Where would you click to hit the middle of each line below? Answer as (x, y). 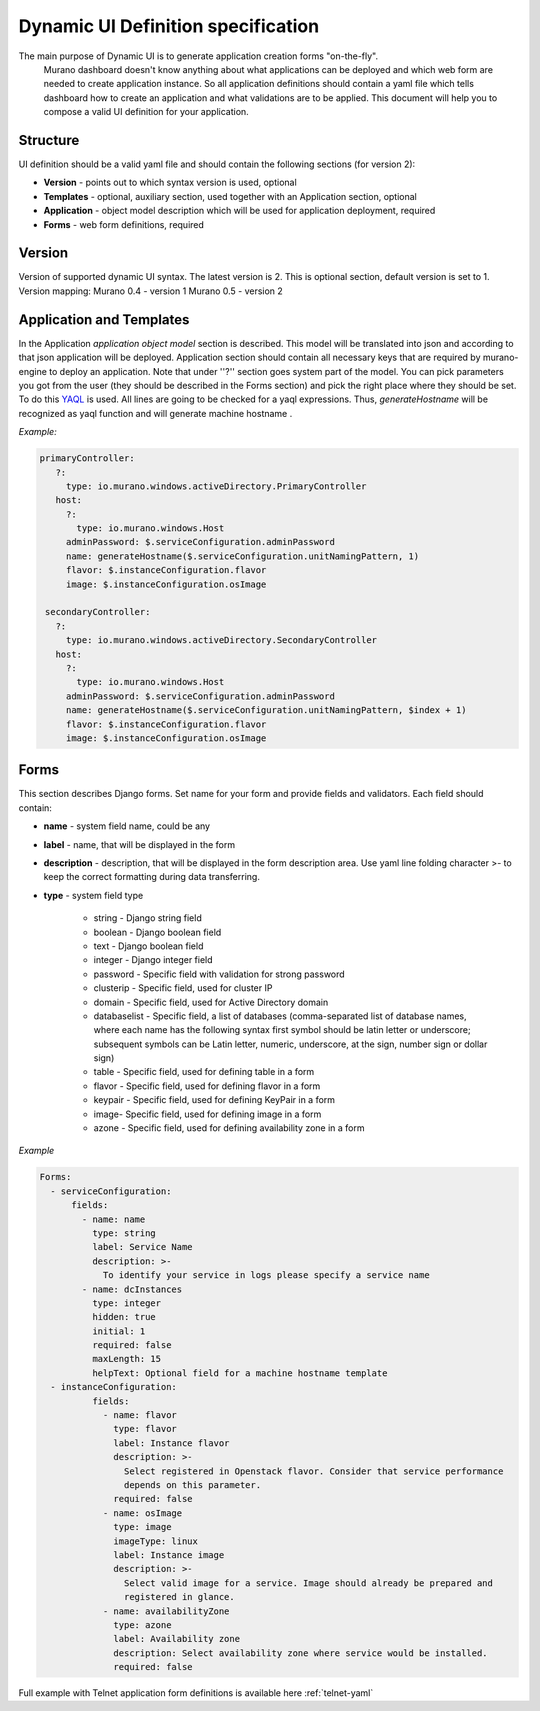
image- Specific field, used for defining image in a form (207, 1114)
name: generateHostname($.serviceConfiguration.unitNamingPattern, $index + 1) (266, 710)
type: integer (126, 1303)
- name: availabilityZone (166, 1611)
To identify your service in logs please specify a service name (266, 1275)
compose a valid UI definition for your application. (146, 112)
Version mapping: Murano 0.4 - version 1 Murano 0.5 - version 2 (151, 291)
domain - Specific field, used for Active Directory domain (211, 1002)
